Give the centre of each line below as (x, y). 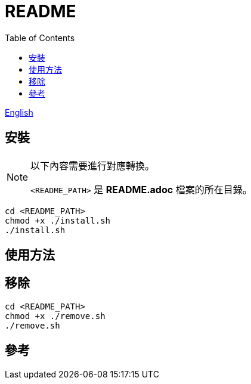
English (19, 112)
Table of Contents (40, 38)
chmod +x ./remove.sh (55, 316)
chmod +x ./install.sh (58, 220)
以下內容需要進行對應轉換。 (93, 165)
